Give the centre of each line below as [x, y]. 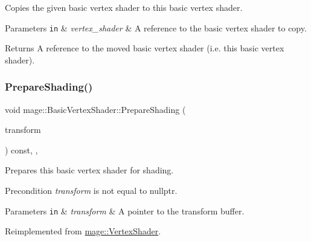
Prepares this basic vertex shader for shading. [89, 170]
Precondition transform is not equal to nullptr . [91, 191]
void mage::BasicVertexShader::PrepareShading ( [95, 109]
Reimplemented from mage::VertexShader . [83, 231]
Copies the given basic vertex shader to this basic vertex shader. [124, 7]
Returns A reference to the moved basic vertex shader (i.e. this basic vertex [145, 48]
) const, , [21, 149]
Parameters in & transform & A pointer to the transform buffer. [125, 210]
